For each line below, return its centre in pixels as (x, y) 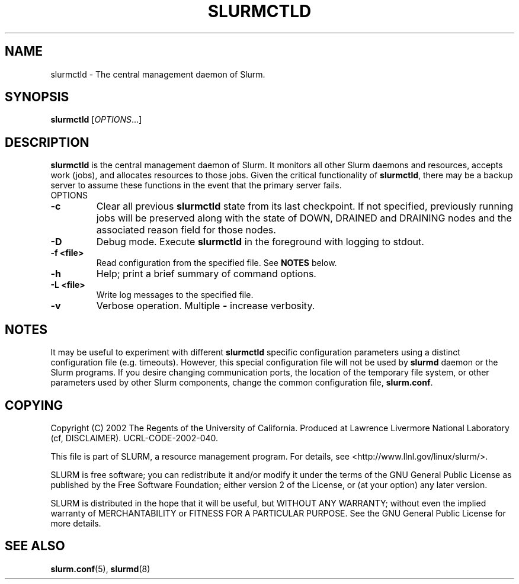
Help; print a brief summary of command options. (206, 274)
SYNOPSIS (37, 97)
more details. (76, 523)
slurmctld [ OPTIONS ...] (96, 120)
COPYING (34, 405)
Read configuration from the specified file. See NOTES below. (217, 263)
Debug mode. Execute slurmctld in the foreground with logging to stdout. (260, 242)
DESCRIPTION (47, 142)
